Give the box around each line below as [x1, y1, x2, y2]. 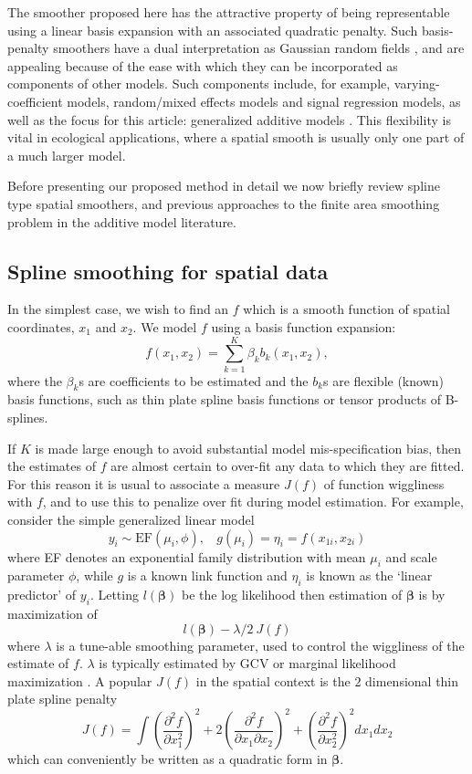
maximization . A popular [7, 671, 152, 690]
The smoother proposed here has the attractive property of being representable [7, 3, 450, 21]
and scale [385, 547, 437, 566]
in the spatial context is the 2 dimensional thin [195, 671, 459, 690]
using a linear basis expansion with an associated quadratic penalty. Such [7, 20, 418, 39]
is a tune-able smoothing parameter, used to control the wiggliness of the [56, 635, 465, 654]
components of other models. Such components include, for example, [7, 74, 391, 93]
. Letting [89, 585, 139, 604]
